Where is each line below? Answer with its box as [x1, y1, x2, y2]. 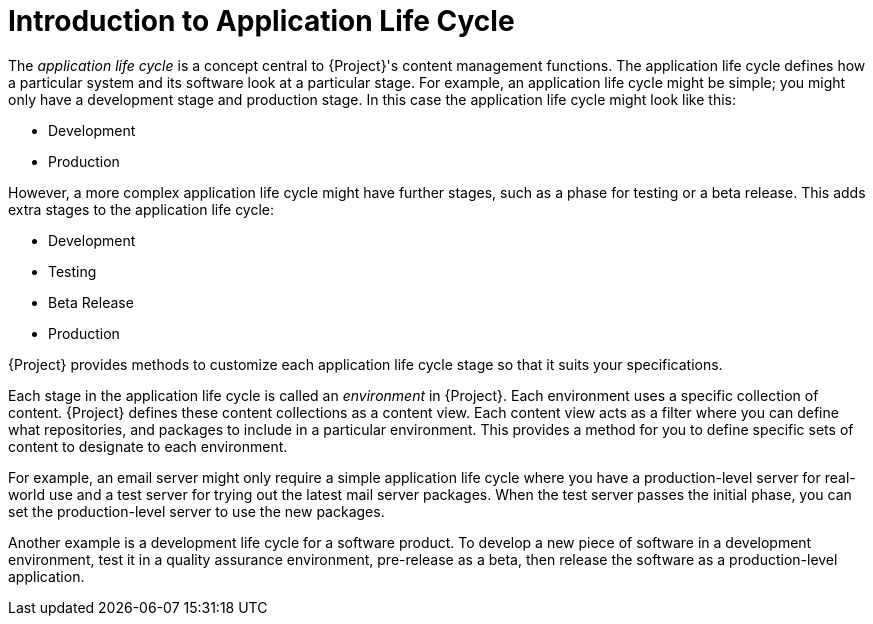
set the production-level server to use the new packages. [8, 502, 385, 520]
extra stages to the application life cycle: [8, 200, 275, 218]
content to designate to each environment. [8, 437, 288, 455]
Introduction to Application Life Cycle [8, 4, 515, 38]
